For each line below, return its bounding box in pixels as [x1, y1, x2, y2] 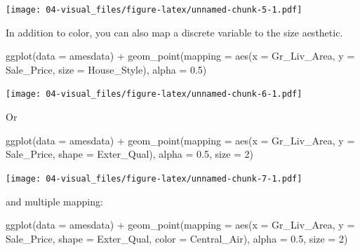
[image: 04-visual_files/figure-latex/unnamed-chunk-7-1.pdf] [6, 173, 302, 184]
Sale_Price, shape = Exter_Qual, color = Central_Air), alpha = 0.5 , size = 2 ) [6, 231, 348, 245]
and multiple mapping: [6, 194, 103, 208]
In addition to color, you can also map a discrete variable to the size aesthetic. [6, 25, 343, 39]
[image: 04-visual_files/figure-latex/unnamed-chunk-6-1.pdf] [6, 89, 302, 100]
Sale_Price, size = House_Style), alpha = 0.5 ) [6, 62, 207, 76]
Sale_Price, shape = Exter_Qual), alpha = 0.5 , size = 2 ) [6, 147, 254, 161]
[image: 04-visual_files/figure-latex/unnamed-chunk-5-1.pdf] [6, 5, 302, 15]
